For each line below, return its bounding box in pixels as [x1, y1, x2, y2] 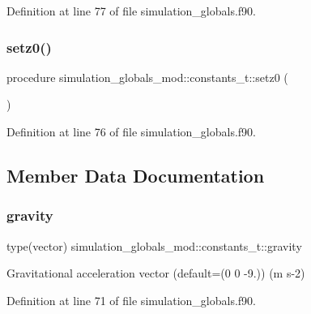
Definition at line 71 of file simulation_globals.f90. [6, 291, 256, 308]
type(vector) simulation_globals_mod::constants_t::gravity [6, 237, 302, 254]
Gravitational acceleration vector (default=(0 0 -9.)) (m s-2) [6, 265, 305, 282]
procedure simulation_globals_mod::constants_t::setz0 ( [6, 68, 288, 85]
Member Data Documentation [6, 162, 265, 187]
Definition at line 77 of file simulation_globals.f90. [6, 2, 256, 19]
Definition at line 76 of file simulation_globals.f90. [6, 123, 256, 140]
